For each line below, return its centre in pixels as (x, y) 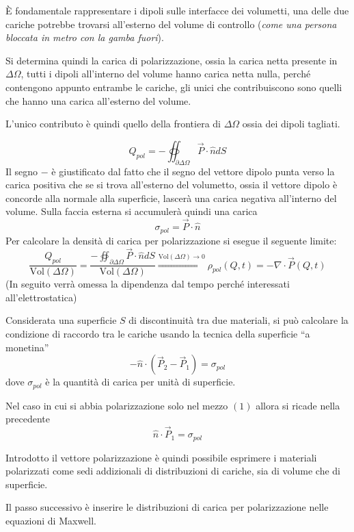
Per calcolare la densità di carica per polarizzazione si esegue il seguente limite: (171, 240)
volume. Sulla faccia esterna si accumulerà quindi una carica (132, 211)
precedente (28, 419)
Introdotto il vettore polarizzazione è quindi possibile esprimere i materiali (161, 457)
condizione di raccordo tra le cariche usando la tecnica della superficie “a (158, 334)
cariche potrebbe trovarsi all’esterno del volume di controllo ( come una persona (171, 24)
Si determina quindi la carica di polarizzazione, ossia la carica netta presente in (172, 60)
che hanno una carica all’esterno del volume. (98, 100)
